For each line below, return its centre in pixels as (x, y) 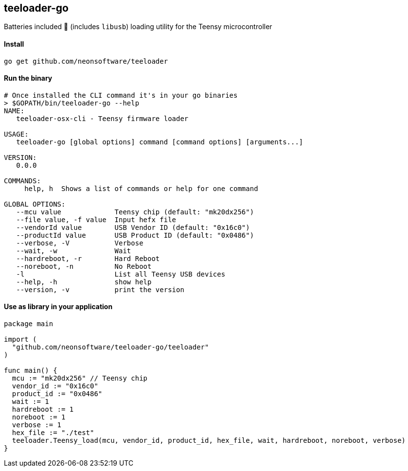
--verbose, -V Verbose (80, 243)
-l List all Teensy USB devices (121, 274)
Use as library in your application (58, 307)
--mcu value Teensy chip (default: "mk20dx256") (135, 212)
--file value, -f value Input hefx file (96, 219)
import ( (20, 340)
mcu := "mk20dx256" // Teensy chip (80, 378)
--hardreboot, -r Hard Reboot (88, 258)
